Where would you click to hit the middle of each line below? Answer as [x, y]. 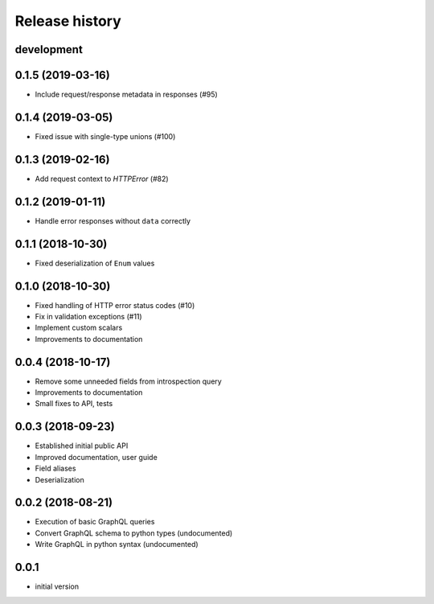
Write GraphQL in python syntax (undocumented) [117, 544]
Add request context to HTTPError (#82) [102, 179]
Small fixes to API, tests [74, 404]
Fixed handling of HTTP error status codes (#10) [115, 305]
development [49, 49]
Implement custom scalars [79, 328]
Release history [68, 21]
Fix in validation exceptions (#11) [88, 316]
